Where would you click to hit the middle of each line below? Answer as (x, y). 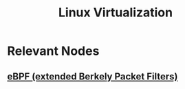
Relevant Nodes (53, 51)
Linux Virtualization (116, 13)
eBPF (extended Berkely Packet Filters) (92, 76)
